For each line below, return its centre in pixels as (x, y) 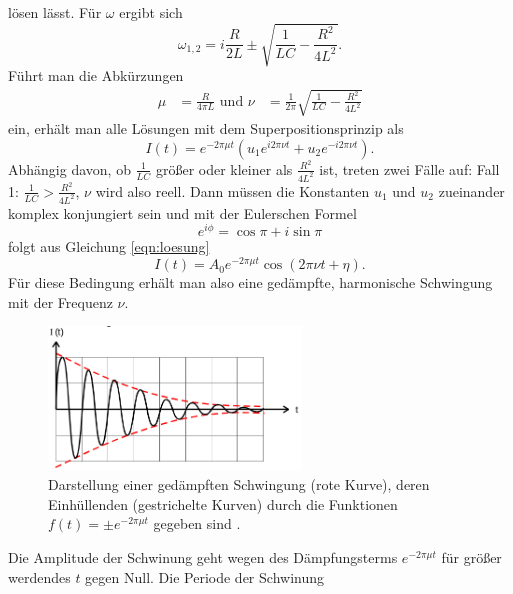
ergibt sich (151, 12)
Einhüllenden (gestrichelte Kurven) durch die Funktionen (223, 503)
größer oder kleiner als (224, 168)
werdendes (39, 576)
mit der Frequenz (60, 301)
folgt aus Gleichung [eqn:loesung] (109, 246)
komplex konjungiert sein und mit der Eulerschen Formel (182, 212)
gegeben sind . (197, 523)
